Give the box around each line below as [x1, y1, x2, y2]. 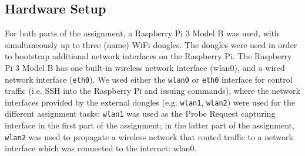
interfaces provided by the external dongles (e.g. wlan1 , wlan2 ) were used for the [5, 96, 295, 108]
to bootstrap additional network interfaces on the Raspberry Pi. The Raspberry [5, 50, 292, 62]
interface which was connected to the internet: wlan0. [5, 142, 197, 154]
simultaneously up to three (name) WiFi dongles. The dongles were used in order [5, 38, 297, 50]
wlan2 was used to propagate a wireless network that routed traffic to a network [5, 130, 293, 143]
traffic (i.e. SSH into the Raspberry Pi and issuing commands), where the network [5, 84, 300, 97]
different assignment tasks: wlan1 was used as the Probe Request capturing [5, 107, 276, 120]
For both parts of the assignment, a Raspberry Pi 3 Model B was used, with [5, 27, 279, 39]
